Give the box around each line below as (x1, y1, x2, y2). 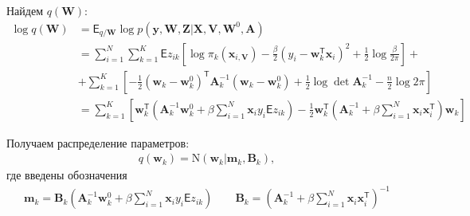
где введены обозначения (6, 167, 127, 183)
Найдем (6, 2, 44, 18)
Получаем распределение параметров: (6, 134, 190, 151)
